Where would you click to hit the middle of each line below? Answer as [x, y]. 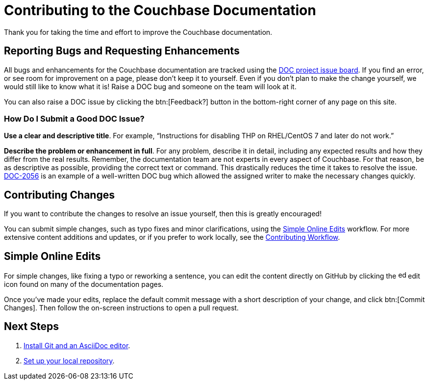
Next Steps [31, 327]
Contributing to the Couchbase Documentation [160, 10]
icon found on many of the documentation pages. [84, 284]
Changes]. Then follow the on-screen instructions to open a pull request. [121, 308]
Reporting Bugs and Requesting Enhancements [122, 51]
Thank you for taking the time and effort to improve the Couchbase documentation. [138, 32]
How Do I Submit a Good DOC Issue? [74, 118]
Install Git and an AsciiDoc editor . [77, 345]
